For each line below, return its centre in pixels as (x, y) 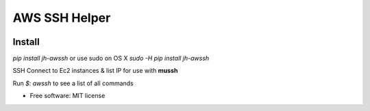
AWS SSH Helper (62, 18)
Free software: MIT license (67, 96)
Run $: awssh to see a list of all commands (73, 83)
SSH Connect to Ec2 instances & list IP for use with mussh (95, 71)
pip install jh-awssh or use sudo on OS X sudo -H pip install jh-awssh (111, 59)
